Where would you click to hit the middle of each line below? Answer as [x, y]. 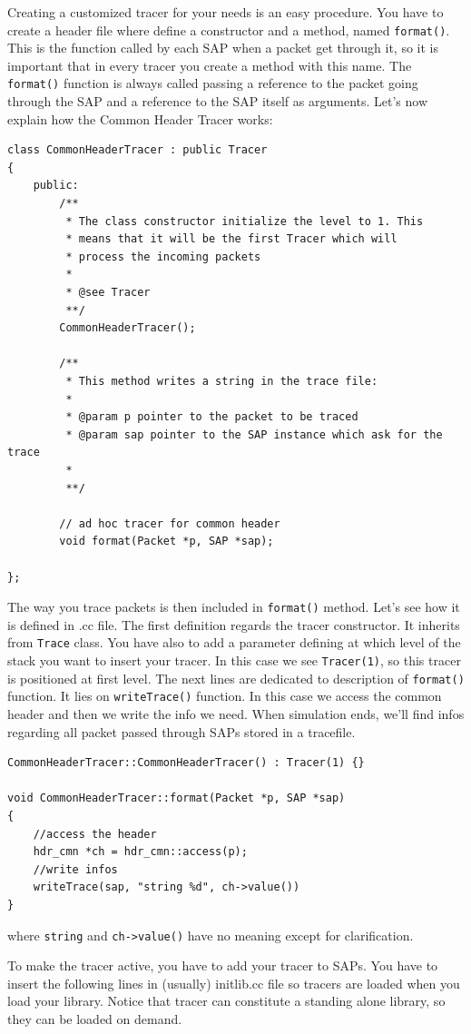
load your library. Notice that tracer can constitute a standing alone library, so [226, 1001]
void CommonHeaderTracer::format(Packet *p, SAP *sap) [177, 798]
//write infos [75, 869]
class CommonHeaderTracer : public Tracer [137, 150]
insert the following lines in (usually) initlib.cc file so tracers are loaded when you [234, 983]
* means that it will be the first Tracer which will [231, 239]
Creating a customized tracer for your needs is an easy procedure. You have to [226, 12]
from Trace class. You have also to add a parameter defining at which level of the [234, 642]
